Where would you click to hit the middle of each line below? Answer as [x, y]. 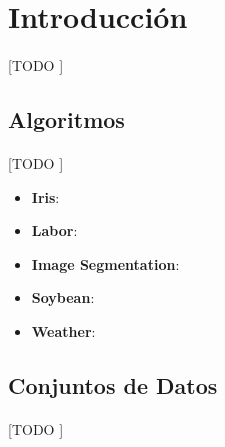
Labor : [54, 230]
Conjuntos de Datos [113, 384]
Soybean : [63, 297]
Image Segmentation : [105, 263]
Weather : [63, 330]
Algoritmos [66, 118]
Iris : [45, 196]
